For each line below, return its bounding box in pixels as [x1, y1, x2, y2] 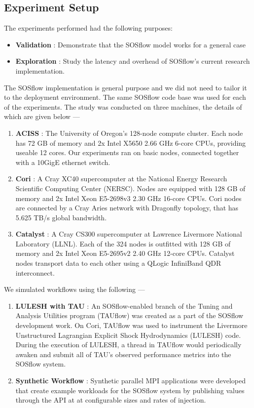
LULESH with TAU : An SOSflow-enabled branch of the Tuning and [15, 300, 233, 311]
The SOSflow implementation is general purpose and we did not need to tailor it [4, 82, 247, 92]
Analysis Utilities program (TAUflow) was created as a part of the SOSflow [15, 310, 244, 321]
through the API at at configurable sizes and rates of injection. [15, 395, 206, 405]
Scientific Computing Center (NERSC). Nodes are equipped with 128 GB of [15, 183, 246, 193]
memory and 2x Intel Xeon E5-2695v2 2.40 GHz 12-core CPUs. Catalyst [15, 248, 235, 258]
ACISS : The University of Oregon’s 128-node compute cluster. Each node [15, 127, 243, 138]
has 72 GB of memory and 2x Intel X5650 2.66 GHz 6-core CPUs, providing [15, 137, 246, 148]
